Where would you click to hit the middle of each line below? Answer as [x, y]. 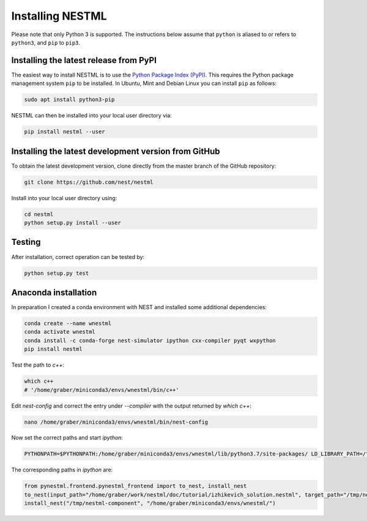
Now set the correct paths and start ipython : [67, 438]
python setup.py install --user [73, 223]
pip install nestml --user [65, 132]
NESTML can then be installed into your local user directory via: [92, 116]
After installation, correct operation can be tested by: [78, 257]
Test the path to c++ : [38, 365]
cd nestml [39, 214]
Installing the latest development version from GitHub [116, 151]
